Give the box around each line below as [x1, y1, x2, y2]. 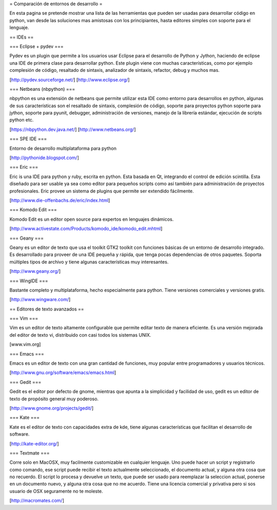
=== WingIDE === [9, 278, 48, 284]
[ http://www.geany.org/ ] [9, 268, 61, 274]
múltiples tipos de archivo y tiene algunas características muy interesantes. [9, 259, 169, 265]
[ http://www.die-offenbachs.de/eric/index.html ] [9, 197, 110, 203]
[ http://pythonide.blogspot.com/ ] [9, 154, 80, 161]
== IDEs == [9, 34, 34, 40]
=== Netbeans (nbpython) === [9, 86, 75, 92]
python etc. [9, 117, 34, 123]
